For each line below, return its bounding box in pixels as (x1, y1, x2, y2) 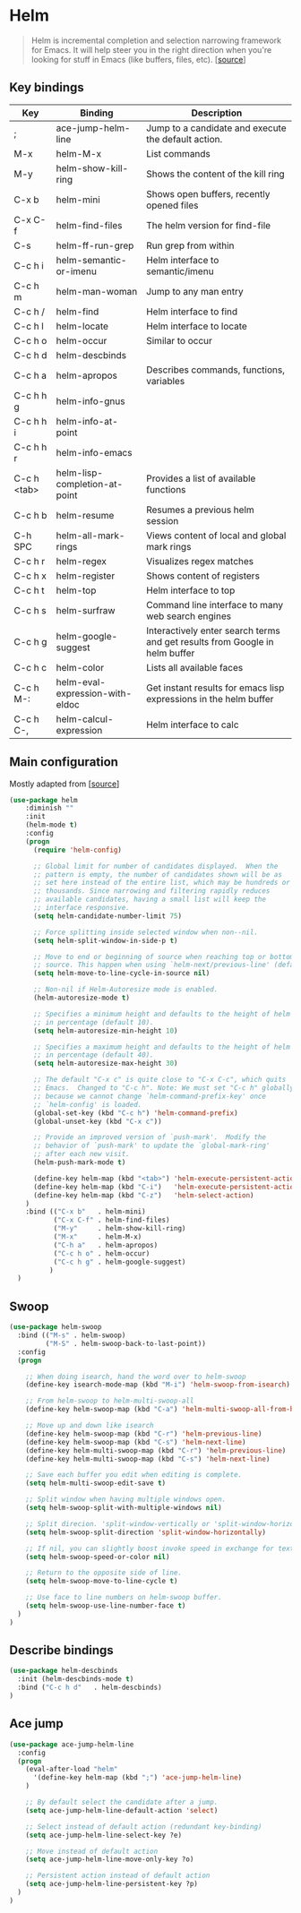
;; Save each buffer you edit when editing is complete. (25, 1471, 243, 1480)
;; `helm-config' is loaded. (32, 1100, 142, 1109)
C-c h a (13, 369, 47, 382)
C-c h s (13, 604, 47, 616)
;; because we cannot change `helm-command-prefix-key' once (32, 1092, 267, 1101)
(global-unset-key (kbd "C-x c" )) (32, 1117, 163, 1126)
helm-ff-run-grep (56, 239, 134, 252)
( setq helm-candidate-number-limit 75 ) (32, 911, 182, 921)
